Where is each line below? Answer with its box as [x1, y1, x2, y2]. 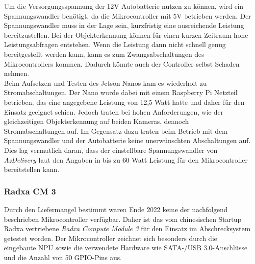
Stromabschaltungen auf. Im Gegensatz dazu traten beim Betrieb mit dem [4, 125, 228, 136]
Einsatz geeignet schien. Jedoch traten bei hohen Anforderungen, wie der [4, 106, 224, 117]
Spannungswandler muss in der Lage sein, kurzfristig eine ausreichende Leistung [4, 20, 244, 30]
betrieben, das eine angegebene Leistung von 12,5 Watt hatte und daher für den [4, 96, 245, 107]
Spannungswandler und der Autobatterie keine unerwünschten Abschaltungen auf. [4, 135, 251, 145]
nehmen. [4, 68, 29, 78]
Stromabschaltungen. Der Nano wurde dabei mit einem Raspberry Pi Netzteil [4, 87, 238, 97]
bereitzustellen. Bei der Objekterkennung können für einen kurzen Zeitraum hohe [4, 29, 248, 40]
